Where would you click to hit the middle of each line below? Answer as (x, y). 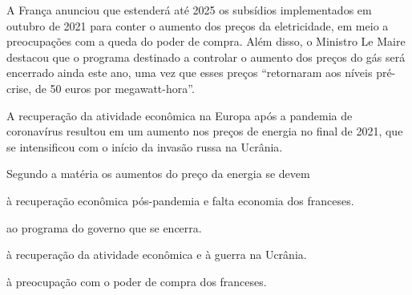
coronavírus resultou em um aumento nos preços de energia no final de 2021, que (205, 131)
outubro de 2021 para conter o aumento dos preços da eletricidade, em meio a (198, 25)
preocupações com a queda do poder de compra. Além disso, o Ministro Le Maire (206, 41)
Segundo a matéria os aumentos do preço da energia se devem (158, 174)
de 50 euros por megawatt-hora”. (115, 88)
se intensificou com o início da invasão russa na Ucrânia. (145, 146)
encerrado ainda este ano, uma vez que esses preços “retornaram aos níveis (190, 73)
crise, (19, 88)
